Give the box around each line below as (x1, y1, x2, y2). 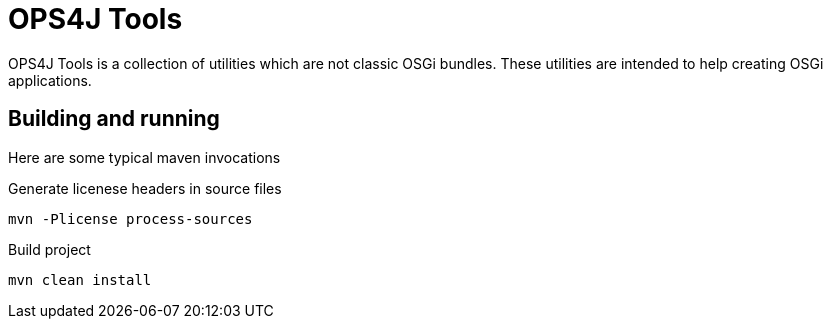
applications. (8, 71, 92, 89)
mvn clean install (8, 271, 152, 288)
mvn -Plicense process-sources (8, 210, 253, 227)
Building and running (8, 106, 220, 132)
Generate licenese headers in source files (8, 179, 282, 197)
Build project (8, 240, 91, 258)
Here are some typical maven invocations (8, 148, 281, 166)
